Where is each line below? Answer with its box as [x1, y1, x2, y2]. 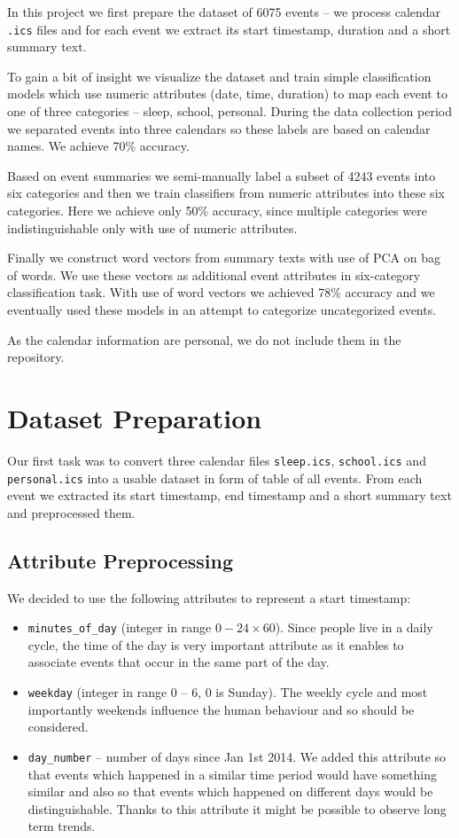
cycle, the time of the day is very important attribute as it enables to [27, 635, 404, 654]
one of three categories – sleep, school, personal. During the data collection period [7, 102, 452, 121]
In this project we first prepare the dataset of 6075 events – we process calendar [7, 3, 441, 20]
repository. [7, 348, 65, 366]
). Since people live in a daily [275, 618, 433, 637]
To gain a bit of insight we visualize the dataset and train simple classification [7, 67, 432, 85]
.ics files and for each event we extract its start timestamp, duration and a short [7, 20, 451, 38]
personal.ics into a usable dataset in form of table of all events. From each [7, 468, 423, 487]
